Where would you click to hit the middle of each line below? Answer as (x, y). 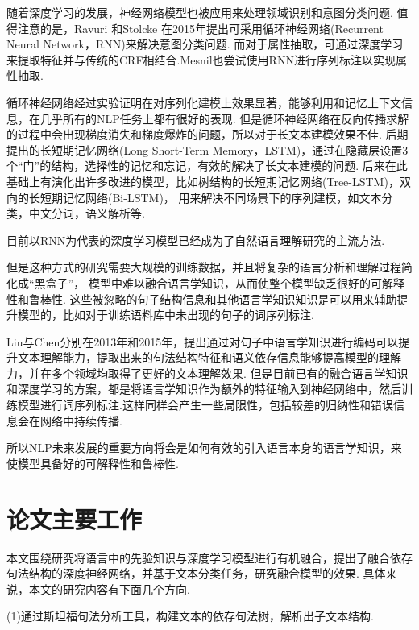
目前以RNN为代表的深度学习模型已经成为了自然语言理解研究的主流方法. (196, 240)
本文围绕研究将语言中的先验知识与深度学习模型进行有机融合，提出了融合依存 (209, 557)
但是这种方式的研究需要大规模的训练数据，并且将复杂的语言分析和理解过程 (204, 267)
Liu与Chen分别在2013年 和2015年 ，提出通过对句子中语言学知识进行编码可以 (203, 341)
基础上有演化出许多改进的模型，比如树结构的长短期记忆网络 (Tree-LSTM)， (203, 181)
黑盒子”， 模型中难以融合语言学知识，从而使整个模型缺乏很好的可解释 (219, 282)
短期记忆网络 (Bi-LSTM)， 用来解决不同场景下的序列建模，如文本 (211, 197)
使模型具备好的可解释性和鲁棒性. (93, 463)
